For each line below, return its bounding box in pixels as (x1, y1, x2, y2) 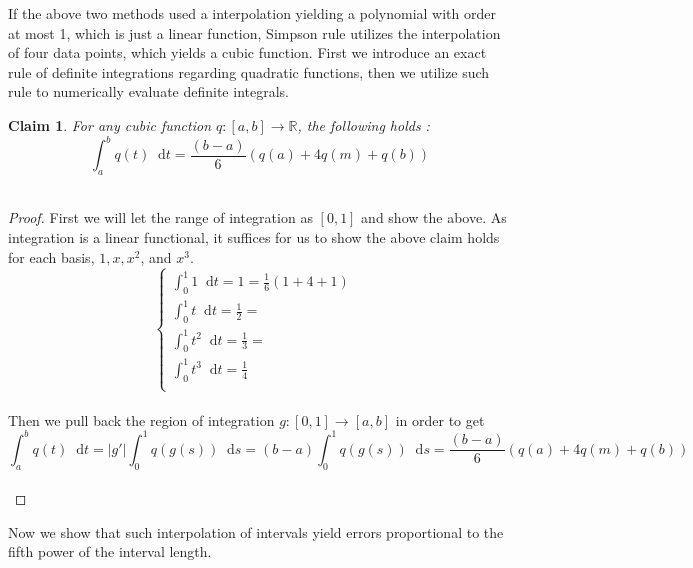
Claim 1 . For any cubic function (8, 114, 211, 135)
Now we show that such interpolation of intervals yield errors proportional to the (8, 521, 504, 542)
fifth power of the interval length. (8, 541, 212, 562)
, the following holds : (297, 114, 430, 135)
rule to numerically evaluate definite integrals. (8, 81, 289, 102)
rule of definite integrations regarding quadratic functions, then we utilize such (8, 61, 490, 82)
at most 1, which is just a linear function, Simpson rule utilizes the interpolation (8, 22, 501, 43)
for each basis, (8, 246, 95, 267)
